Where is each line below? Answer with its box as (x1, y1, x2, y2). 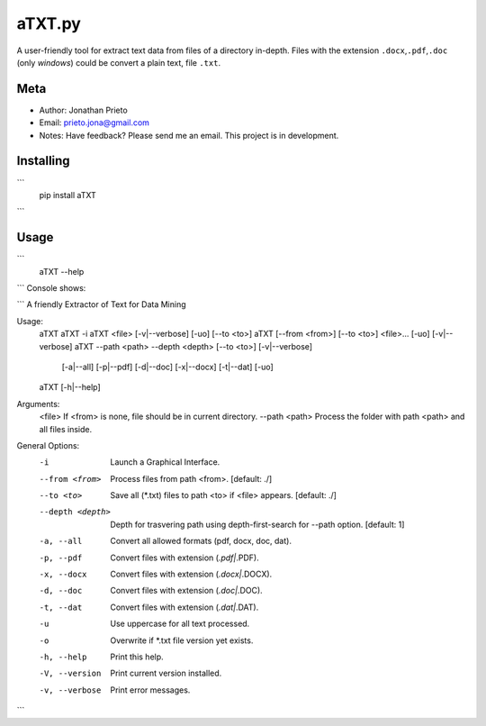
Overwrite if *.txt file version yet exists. (110, 635, 254, 646)
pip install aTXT (39, 189, 96, 200)
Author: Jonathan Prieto (39, 104, 128, 115)
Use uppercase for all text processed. (110, 618, 250, 630)
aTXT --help (39, 266, 85, 277)
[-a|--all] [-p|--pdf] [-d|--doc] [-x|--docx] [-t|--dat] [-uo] (61, 361, 274, 372)
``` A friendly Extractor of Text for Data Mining (16, 299, 186, 310)
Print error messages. (110, 685, 191, 695)
